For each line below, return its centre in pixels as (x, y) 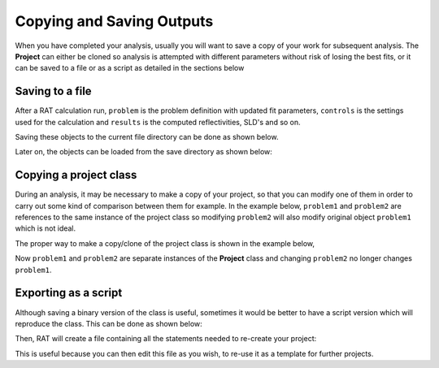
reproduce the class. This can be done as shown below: (109, 323)
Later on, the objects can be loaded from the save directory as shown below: (143, 152)
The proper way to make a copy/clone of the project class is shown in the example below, (165, 243)
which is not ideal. (46, 228)
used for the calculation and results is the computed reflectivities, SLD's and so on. (158, 122)
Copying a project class (76, 175)
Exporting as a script (69, 293)
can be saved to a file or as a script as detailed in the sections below (130, 68)
